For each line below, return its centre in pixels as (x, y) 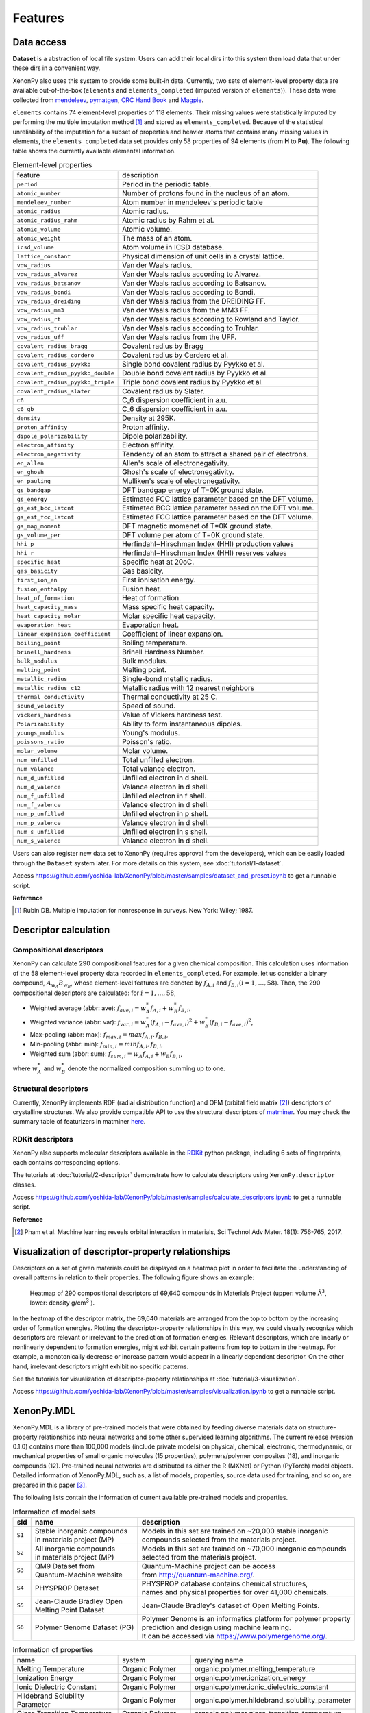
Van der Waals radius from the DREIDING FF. (194, 301)
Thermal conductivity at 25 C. (170, 697)
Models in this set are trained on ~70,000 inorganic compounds (244, 1549)
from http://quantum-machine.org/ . (198, 1575)
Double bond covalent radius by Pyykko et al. (195, 373)
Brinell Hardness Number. (163, 652)
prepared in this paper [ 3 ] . (50, 1485)
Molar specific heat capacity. (169, 616)
